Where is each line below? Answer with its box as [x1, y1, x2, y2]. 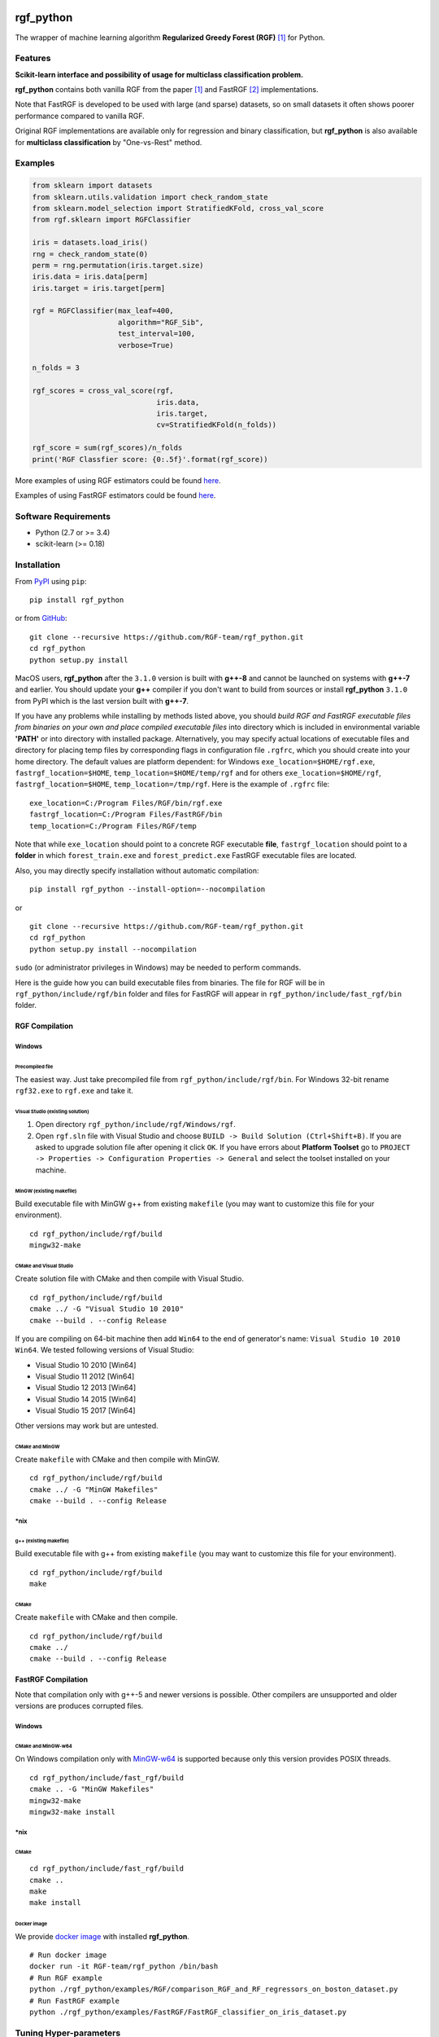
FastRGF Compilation [15, 1674, 89, 1684]
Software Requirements [15, 510, 111, 521]
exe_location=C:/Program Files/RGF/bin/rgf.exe [29, 799, 223, 807]
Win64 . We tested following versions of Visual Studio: [15, 1345, 194, 1355]
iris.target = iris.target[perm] [32, 284, 166, 293]
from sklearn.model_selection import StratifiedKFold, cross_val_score [32, 204, 324, 213]
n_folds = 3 [32, 363, 80, 372]
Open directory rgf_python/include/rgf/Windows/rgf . [35, 1120, 236, 1129]
